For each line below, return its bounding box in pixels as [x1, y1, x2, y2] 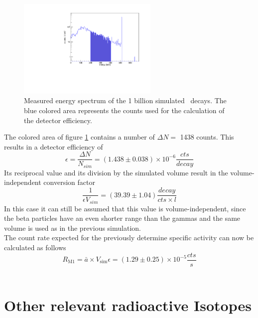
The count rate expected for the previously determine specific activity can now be [4, 232, 254, 243]
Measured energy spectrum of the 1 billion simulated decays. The [24, 95, 227, 106]
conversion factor [43, 177, 95, 187]
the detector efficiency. [24, 115, 92, 125]
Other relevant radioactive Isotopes [4, 295, 252, 316]
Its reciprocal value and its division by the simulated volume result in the [4, 167, 228, 177]
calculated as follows [4, 242, 66, 252]
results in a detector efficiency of [4, 141, 103, 152]
